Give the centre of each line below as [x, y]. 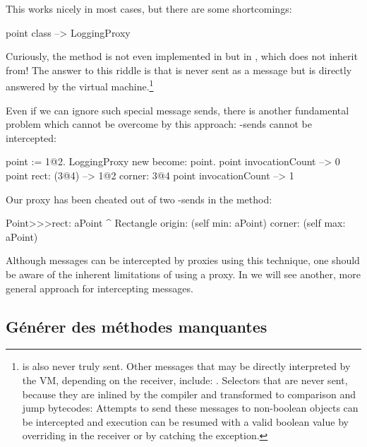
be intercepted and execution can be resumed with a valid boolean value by [185, 421]
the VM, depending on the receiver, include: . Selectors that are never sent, [185, 380]
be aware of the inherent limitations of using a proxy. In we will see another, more [183, 274]
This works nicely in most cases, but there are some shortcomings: [149, 8]
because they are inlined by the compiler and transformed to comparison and [189, 394]
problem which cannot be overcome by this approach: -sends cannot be [159, 124]
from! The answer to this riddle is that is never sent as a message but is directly [179, 70]
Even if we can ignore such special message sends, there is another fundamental [178, 110]
